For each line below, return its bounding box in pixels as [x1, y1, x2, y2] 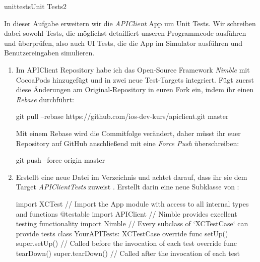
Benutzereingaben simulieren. [4, 47, 95, 58]
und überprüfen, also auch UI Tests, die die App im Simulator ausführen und [4, 37, 243, 48]
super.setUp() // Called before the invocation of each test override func [16, 238, 237, 248]
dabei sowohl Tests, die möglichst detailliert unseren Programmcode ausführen [4, 28, 246, 38]
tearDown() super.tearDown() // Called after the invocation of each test [16, 247, 240, 258]
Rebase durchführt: [16, 94, 74, 104]
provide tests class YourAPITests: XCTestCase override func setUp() [16, 228, 228, 238]
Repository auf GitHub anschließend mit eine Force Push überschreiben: [16, 138, 239, 148]
